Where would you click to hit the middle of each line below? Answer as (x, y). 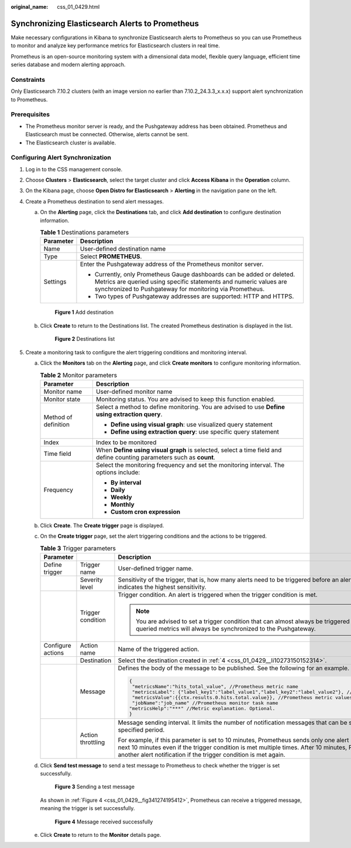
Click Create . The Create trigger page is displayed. (102, 525)
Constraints (28, 79)
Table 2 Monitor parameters (78, 375)
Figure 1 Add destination (84, 312)
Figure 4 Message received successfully (104, 822)
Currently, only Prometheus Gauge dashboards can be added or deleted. (195, 275)
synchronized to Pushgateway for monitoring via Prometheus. (180, 289)
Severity (92, 580)
